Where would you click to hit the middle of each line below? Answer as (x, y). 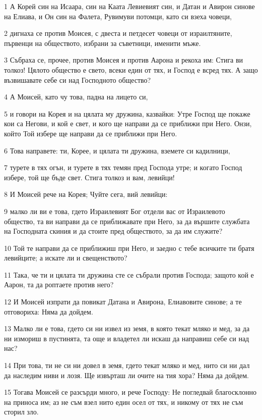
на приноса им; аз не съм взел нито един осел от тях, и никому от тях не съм (124, 402)
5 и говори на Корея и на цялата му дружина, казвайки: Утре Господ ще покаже (127, 113)
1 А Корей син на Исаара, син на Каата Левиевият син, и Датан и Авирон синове (129, 6)
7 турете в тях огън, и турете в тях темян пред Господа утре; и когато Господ (123, 167)
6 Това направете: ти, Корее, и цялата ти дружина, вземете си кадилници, (117, 150)
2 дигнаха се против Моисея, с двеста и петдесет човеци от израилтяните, (118, 33)
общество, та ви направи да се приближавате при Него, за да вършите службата (127, 221)
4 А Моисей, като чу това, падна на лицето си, (76, 97)
